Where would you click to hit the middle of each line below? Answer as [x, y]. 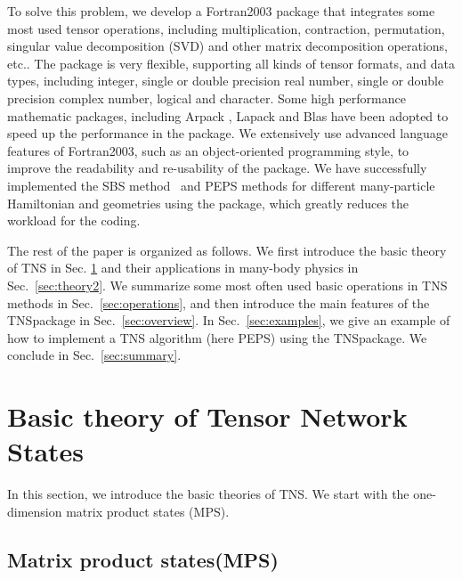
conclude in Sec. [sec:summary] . [94, 355]
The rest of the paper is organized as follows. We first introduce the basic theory [227, 250]
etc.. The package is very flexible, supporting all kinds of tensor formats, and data [231, 63]
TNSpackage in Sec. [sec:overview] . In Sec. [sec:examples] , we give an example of [229, 320]
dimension [35, 511]
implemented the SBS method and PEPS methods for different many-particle [221, 185]
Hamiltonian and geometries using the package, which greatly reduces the [208, 203]
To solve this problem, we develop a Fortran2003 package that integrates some [221, 11]
